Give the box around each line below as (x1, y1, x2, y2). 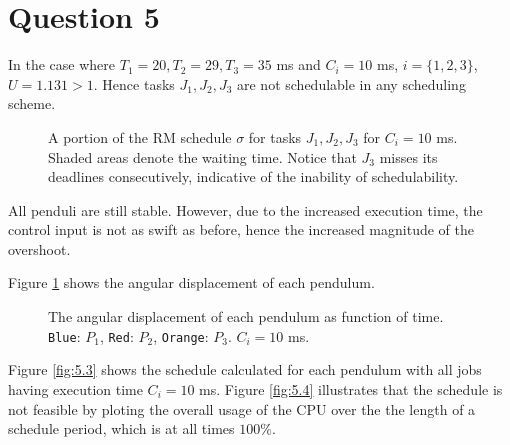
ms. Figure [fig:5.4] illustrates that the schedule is (199, 378, 503, 399)
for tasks (248, 126, 302, 147)
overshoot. (8, 238, 71, 259)
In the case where (8, 54, 116, 75)
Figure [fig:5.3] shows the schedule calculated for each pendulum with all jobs (8, 359, 482, 380)
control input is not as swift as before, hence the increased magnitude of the (8, 219, 474, 240)
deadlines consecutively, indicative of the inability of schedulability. (48, 166, 459, 187)
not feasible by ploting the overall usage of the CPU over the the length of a (8, 398, 476, 419)
